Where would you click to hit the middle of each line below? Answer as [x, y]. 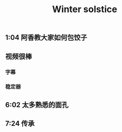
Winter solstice [85, 9]
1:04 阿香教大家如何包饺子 [46, 38]
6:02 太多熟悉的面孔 [37, 105]
